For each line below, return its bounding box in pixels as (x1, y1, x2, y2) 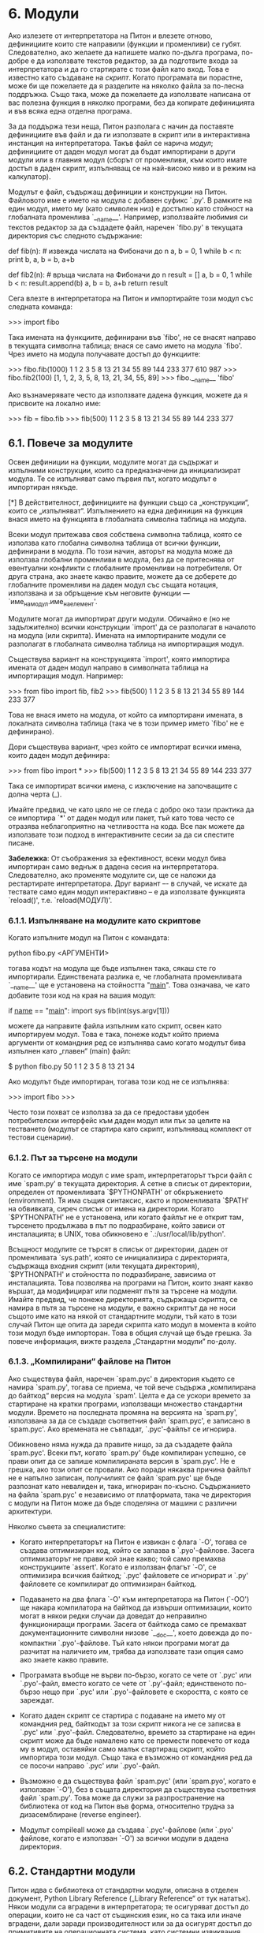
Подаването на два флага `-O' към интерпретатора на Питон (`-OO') (19, 1594, 250, 1603)
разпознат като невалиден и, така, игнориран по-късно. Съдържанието (8, 1481, 251, 1491)
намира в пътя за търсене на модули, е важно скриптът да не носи (8, 1303, 236, 1312)
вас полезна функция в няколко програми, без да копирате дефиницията (8, 98, 255, 107)
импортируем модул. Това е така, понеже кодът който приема (8, 1030, 220, 1039)
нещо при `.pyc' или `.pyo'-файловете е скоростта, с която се (42, 1687, 249, 1696)
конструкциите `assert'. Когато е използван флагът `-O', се (19, 1562, 217, 1572)
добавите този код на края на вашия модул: (8, 991, 156, 1000)
